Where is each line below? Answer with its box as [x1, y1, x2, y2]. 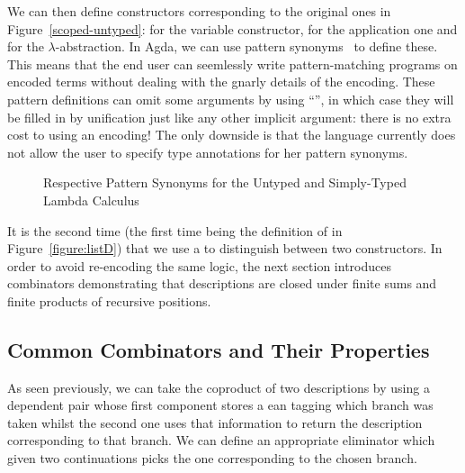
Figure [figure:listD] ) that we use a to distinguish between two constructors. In [7, 239, 443, 258]
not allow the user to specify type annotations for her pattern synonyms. [7, 142, 408, 161]
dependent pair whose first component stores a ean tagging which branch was [7, 396, 434, 414]
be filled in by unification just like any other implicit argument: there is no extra [7, 107, 452, 126]
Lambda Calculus [43, 190, 139, 209]
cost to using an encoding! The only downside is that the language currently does [7, 125, 456, 144]
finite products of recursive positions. [7, 291, 211, 310]
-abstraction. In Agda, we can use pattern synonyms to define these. [55, 37, 438, 56]
